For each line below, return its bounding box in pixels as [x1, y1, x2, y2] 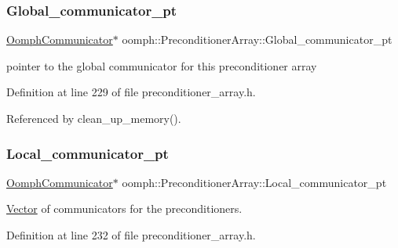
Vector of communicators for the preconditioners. [6, 200, 243, 217]
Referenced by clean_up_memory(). [6, 110, 181, 126]
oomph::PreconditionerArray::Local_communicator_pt [122, 174, 387, 190]
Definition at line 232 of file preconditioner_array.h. [6, 227, 256, 243]
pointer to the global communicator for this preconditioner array [6, 57, 317, 74]
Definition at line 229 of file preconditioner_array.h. [6, 84, 256, 100]
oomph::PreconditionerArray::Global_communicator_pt [122, 31, 393, 48]
